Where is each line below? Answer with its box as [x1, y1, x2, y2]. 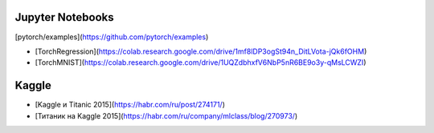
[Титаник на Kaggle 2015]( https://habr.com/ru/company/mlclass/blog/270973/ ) [35, 111, 298, 120]
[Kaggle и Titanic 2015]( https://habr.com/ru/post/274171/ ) [35, 100, 225, 110]
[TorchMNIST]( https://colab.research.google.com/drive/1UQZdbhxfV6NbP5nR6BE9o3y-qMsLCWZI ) [35, 58, 366, 67]
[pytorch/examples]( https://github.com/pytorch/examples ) [14, 32, 209, 42]
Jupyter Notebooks [14, 10, 114, 24]
